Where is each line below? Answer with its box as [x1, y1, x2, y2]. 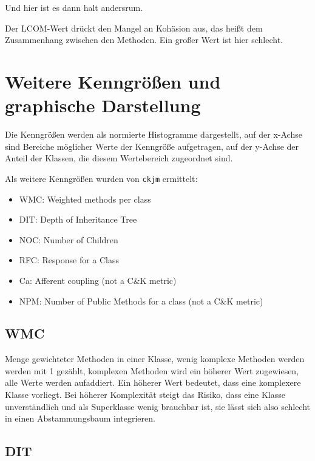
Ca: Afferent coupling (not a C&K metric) [19, 274, 177, 286]
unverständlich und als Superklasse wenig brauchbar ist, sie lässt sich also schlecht [5, 400, 311, 412]
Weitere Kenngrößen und [5, 69, 221, 93]
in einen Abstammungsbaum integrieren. [5, 412, 155, 425]
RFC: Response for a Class [19, 254, 120, 266]
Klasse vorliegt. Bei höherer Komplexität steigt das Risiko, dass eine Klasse [5, 388, 285, 401]
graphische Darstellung [5, 93, 201, 118]
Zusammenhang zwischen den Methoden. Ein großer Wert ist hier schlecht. [5, 33, 283, 46]
